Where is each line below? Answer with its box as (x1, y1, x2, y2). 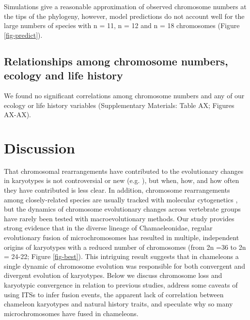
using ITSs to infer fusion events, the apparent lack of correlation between (4, 289, 224, 299)
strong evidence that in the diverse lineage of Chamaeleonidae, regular (4, 223, 213, 233)
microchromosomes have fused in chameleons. (4, 308, 139, 318)
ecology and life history (4, 68, 123, 83)
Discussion (4, 137, 75, 157)
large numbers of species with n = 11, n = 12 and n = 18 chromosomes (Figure (4, 20, 240, 30)
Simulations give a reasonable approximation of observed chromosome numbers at (4, 1, 247, 11)
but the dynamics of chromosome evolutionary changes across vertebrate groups (4, 204, 241, 214)
